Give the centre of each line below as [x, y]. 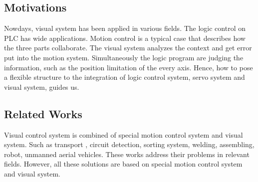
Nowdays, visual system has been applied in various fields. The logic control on [125, 28]
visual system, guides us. [42, 87]
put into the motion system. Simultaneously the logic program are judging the [124, 57]
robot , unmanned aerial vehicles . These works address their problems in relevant [127, 154]
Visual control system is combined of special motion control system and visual [124, 134]
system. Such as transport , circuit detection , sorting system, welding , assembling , [129, 144]
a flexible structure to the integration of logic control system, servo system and [125, 77]
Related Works [43, 113]
